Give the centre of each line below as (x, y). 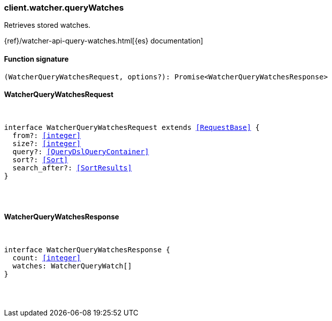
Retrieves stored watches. (47, 25)
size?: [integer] (46, 143)
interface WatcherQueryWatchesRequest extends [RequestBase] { (132, 127)
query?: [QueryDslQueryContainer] (81, 151)
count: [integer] (46, 258)
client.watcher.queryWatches (64, 8)
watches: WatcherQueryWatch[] (72, 266)
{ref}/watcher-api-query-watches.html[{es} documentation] (104, 41)
